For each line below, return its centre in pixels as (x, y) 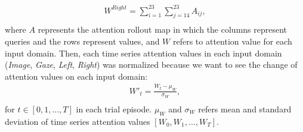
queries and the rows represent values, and (82, 41)
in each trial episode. (114, 109)
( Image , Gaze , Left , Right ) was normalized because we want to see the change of (151, 65)
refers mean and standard (245, 109)
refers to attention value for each (232, 41)
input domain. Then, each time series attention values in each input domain (143, 53)
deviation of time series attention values (78, 121)
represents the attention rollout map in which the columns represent (163, 29)
